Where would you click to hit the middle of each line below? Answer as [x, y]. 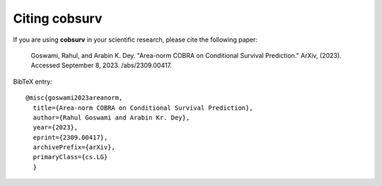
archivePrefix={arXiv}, [74, 147]
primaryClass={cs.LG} [70, 157]
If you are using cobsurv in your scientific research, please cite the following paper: [135, 40]
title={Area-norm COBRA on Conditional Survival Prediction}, [143, 107]
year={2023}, [56, 128]
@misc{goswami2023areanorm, [74, 98]
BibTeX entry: [33, 81]
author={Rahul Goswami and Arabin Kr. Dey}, [111, 117]
